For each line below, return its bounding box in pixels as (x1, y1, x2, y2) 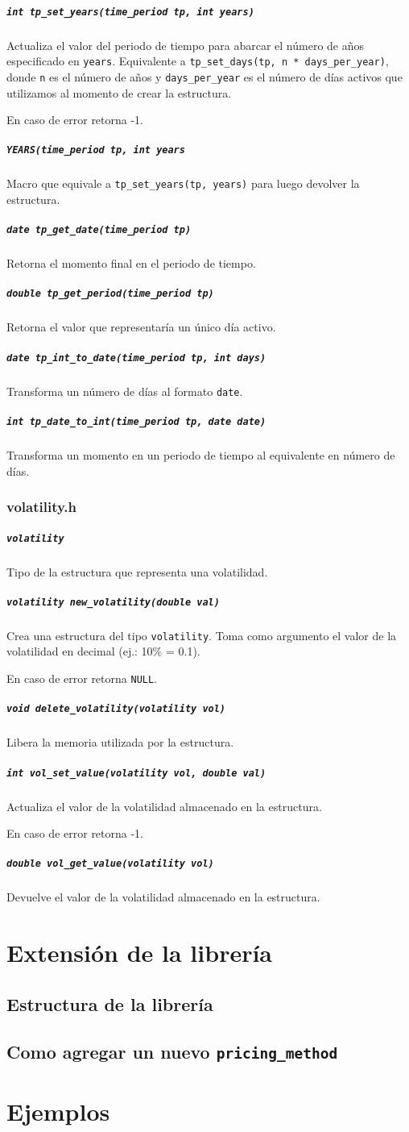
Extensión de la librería (6, 936, 273, 969)
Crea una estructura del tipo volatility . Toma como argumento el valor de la (6, 626, 397, 643)
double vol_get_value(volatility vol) (6, 858, 214, 870)
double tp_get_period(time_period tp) (6, 288, 214, 300)
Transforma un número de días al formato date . (6, 382, 243, 399)
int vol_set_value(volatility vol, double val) (6, 767, 266, 779)
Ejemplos (6, 1094, 110, 1127)
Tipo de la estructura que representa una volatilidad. (6, 563, 268, 580)
